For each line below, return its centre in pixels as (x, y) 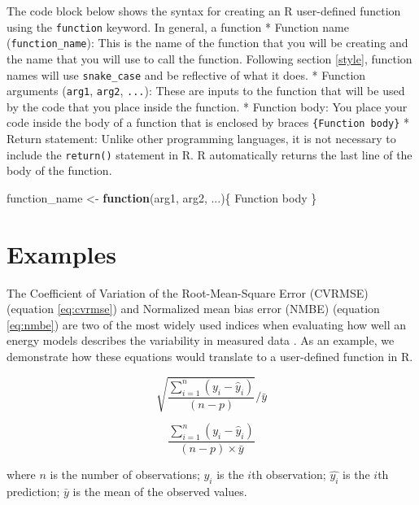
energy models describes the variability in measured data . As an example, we (201, 340)
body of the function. (59, 170)
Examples (61, 253)
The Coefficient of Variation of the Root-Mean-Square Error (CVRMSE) (188, 292)
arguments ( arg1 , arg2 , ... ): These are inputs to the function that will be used (206, 91)
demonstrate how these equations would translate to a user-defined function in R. (210, 356)
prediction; (33, 491)
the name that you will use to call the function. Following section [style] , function (209, 58)
